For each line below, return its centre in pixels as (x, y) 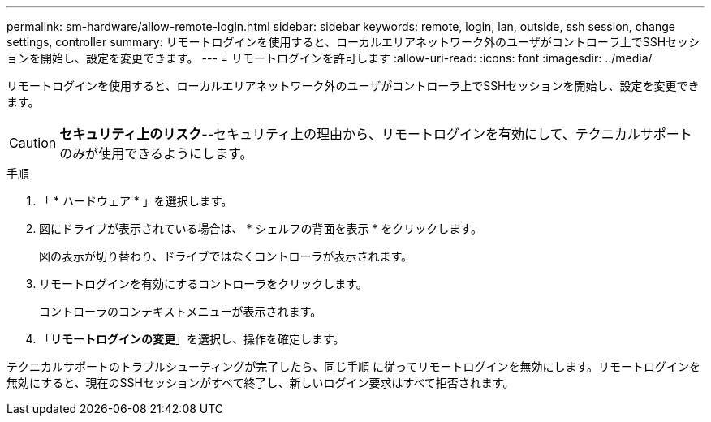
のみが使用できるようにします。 (156, 153)
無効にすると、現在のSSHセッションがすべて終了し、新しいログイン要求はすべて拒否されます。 (261, 383)
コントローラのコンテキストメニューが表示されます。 (181, 311)
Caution (33, 143)
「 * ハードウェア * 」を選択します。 (136, 201)
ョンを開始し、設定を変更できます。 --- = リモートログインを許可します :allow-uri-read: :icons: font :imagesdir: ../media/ (330, 58)
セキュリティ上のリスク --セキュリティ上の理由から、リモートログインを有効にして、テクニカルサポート (376, 134)
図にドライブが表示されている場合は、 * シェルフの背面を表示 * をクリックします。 (261, 228)
